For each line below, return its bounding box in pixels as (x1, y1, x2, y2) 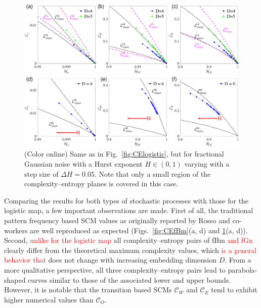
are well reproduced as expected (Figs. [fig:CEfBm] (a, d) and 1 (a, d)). (30, 225, 248, 235)
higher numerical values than (4, 294, 94, 304)
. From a (225, 254, 251, 265)
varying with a (184, 158, 230, 169)
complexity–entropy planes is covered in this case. (24, 178, 179, 189)
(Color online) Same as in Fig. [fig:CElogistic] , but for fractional (24, 148, 224, 159)
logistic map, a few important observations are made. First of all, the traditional (4, 205, 253, 216)
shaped (4, 274, 26, 285)
